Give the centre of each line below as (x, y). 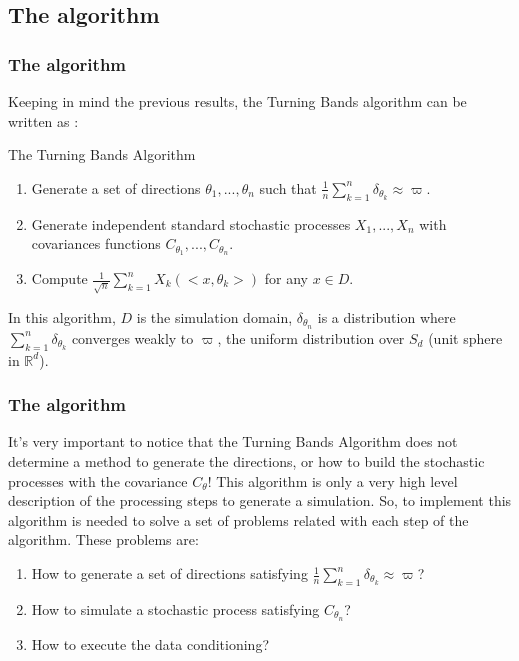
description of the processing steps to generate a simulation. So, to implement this (260, 500)
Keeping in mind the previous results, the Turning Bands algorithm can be (237, 101)
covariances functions (96, 243)
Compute (59, 278)
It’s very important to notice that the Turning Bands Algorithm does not (233, 441)
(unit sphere (465, 337)
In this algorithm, (62, 316)
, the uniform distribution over (311, 337)
